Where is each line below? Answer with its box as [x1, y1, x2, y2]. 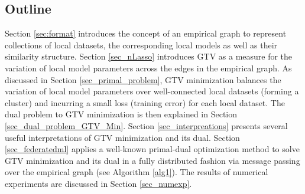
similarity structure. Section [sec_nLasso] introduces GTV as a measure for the [5, 50, 293, 63]
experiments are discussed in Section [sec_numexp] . [5, 177, 192, 189]
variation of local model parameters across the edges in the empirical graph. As [5, 61, 292, 74]
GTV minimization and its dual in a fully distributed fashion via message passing [5, 154, 300, 166]
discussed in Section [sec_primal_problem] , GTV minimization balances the [5, 73, 281, 86]
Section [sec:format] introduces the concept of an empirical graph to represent [5, 27, 287, 40]
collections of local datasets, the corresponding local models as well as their [5, 38, 278, 51]
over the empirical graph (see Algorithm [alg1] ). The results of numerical [5, 166, 268, 178]
